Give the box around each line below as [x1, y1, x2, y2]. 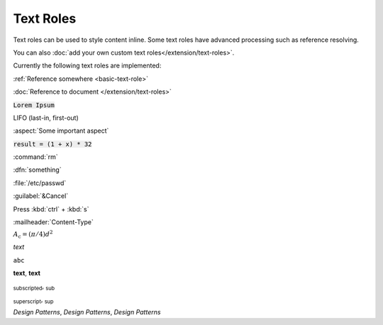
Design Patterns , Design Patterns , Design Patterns [13, 308, 161, 316]
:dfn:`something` [13, 165, 62, 174]
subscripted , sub [13, 282, 55, 292]
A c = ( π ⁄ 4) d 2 [13, 229, 53, 241]
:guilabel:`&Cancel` [13, 192, 69, 200]
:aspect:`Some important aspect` [13, 126, 109, 135]
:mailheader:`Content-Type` [13, 218, 94, 226]
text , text [13, 268, 40, 277]
